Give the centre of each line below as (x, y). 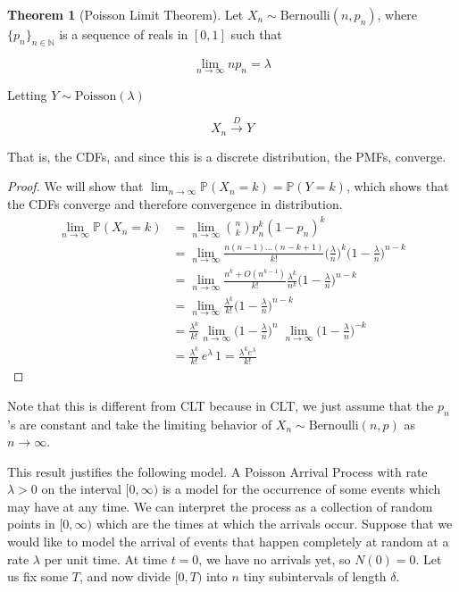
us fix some (38, 576)
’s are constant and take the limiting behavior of (140, 424)
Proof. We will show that (75, 186)
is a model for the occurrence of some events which (301, 489)
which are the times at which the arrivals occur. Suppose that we (274, 524)
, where (397, 14)
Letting (27, 95)
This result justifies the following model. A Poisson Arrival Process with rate (217, 471)
